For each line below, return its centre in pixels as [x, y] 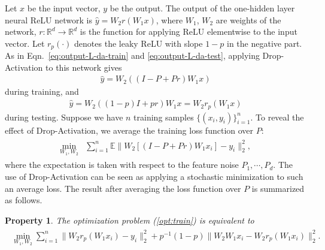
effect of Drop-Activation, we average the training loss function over [129, 130]
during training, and [42, 91]
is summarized [278, 188]
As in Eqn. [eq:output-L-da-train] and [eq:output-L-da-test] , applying [132, 55]
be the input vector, [64, 8]
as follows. [24, 200]
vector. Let [25, 43]
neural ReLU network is [48, 19]
